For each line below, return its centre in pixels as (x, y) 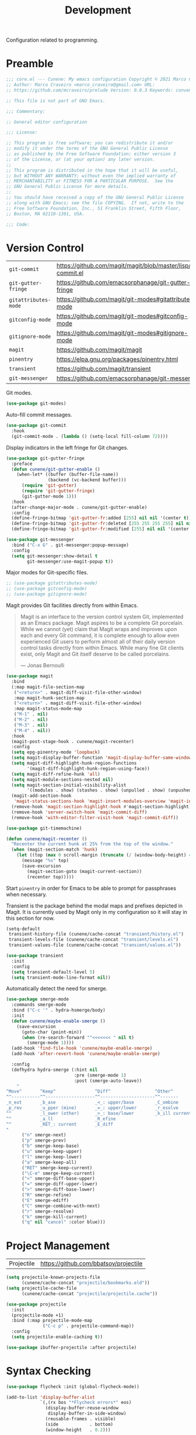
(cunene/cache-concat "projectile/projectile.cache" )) (90, 1294)
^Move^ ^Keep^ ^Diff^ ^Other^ (90, 1092)
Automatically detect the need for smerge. (57, 989)
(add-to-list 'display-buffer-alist (50, 1397)
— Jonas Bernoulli (42, 666)
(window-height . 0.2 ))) (78, 1430)
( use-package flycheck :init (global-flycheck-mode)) (73, 1386)
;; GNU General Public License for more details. (68, 187)
